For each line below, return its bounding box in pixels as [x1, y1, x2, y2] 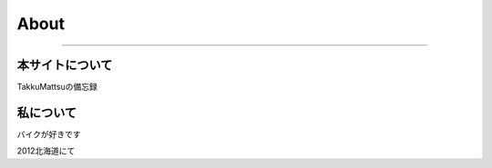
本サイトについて [16, 57, 113, 73]
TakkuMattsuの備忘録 [16, 82, 97, 93]
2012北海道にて [16, 145, 76, 156]
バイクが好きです [16, 128, 81, 140]
